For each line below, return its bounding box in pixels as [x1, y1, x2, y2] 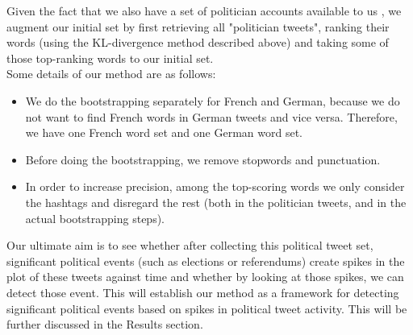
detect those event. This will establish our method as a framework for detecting [6, 283, 399, 300]
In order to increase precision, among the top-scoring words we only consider [25, 178, 405, 195]
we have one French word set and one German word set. [25, 124, 302, 141]
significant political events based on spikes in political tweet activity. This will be [6, 300, 407, 316]
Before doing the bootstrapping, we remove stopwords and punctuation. [25, 151, 381, 167]
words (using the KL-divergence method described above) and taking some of [6, 34, 389, 51]
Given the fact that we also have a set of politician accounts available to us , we [6, 2, 402, 19]
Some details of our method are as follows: [6, 65, 216, 82]
